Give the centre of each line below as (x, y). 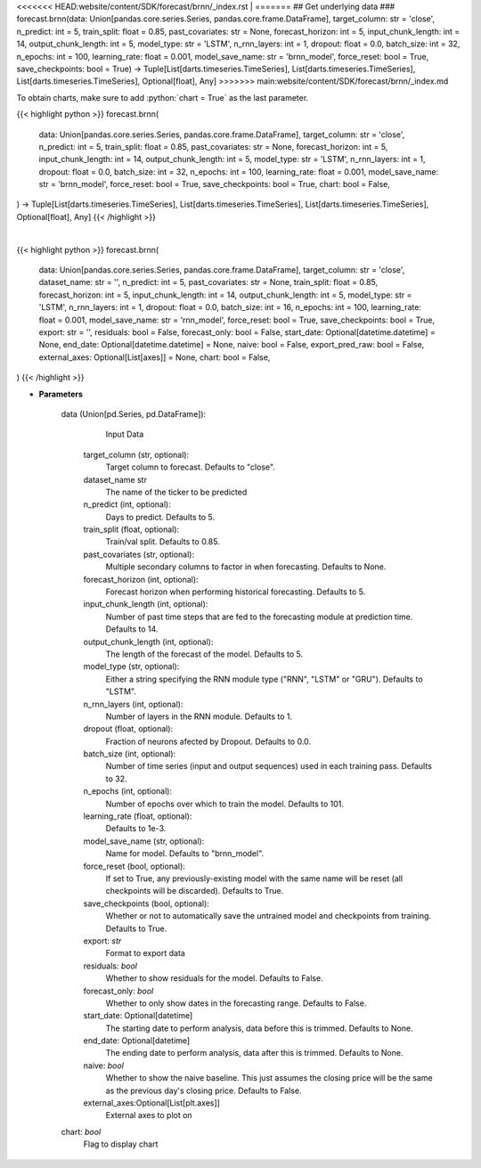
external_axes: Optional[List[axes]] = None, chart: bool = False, (155, 357)
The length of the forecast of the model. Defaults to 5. (204, 654)
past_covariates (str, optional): (139, 554)
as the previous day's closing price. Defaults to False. (204, 1090)
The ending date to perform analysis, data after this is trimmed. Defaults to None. (254, 1053)
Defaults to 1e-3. (136, 829)
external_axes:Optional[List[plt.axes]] (151, 1103)
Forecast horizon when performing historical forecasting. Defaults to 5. (236, 592)
